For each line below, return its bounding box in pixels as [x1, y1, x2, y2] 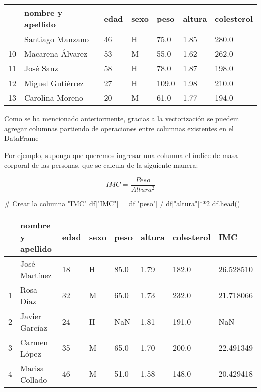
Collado [20, 373, 47, 385]
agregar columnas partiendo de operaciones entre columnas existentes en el [4, 123, 234, 133]
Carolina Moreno [24, 92, 83, 103]
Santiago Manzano [24, 33, 89, 45]
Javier [20, 309, 42, 322]
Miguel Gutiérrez [24, 77, 84, 89]
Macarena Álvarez [24, 48, 87, 59]
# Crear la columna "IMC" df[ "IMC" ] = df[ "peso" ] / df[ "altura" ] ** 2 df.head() [4, 198, 240, 209]
